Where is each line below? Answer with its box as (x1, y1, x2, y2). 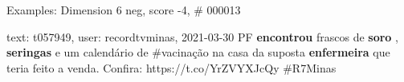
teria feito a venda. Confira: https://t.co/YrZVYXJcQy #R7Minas (6, 59, 337, 76)
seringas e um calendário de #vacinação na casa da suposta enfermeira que (6, 44, 390, 61)
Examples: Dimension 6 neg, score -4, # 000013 (6, 2, 241, 18)
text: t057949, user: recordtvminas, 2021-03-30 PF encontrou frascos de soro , (6, 28, 398, 45)
